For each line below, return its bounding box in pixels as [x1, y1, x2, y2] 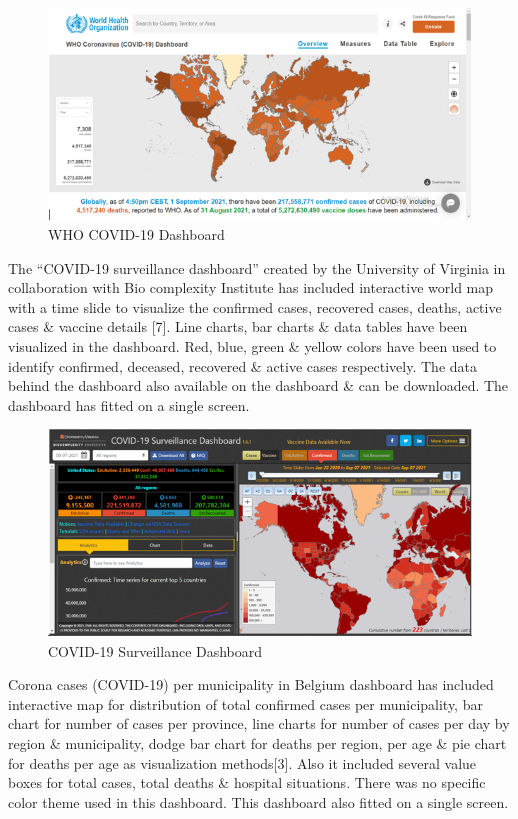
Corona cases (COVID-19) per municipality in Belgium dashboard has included [8, 674, 494, 695]
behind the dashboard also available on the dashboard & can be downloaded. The [8, 375, 509, 396]
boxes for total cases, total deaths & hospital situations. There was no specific [8, 772, 486, 793]
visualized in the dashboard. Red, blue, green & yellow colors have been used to [8, 335, 497, 356]
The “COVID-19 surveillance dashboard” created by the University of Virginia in [8, 257, 506, 278]
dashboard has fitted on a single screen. [8, 394, 250, 415]
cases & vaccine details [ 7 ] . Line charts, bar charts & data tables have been [8, 316, 468, 337]
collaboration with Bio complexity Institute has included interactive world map [8, 277, 494, 298]
